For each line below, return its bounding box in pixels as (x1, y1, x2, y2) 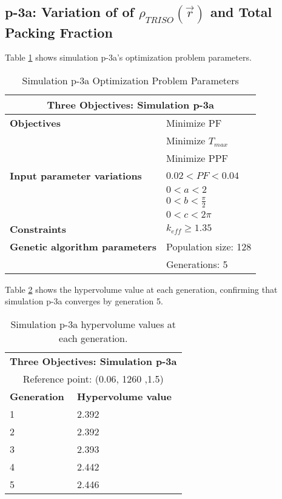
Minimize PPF (166, 151, 228, 166)
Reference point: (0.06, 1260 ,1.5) (22, 372, 164, 386)
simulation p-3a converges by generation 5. (5, 295, 163, 307)
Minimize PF (166, 116, 222, 130)
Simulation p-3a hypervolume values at (10, 317, 176, 332)
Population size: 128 (166, 239, 252, 253)
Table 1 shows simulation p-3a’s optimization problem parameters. (5, 51, 252, 64)
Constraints (10, 221, 66, 236)
